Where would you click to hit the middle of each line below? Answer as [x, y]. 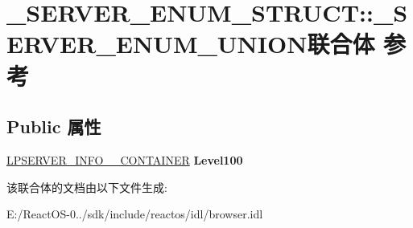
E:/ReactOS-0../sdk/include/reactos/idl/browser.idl [135, 214]
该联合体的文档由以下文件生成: [87, 187]
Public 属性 [54, 126]
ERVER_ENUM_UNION [157, 44]
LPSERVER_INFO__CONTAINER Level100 [125, 159]
